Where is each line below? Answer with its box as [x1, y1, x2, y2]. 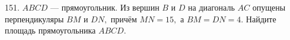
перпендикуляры [5, 12, 64, 25]
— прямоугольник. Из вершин [50, 1, 160, 13]
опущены [252, 1, 286, 13]
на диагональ [188, 1, 235, 13]
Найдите [246, 12, 276, 25]
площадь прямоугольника [5, 24, 96, 36]
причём [110, 12, 137, 25]
